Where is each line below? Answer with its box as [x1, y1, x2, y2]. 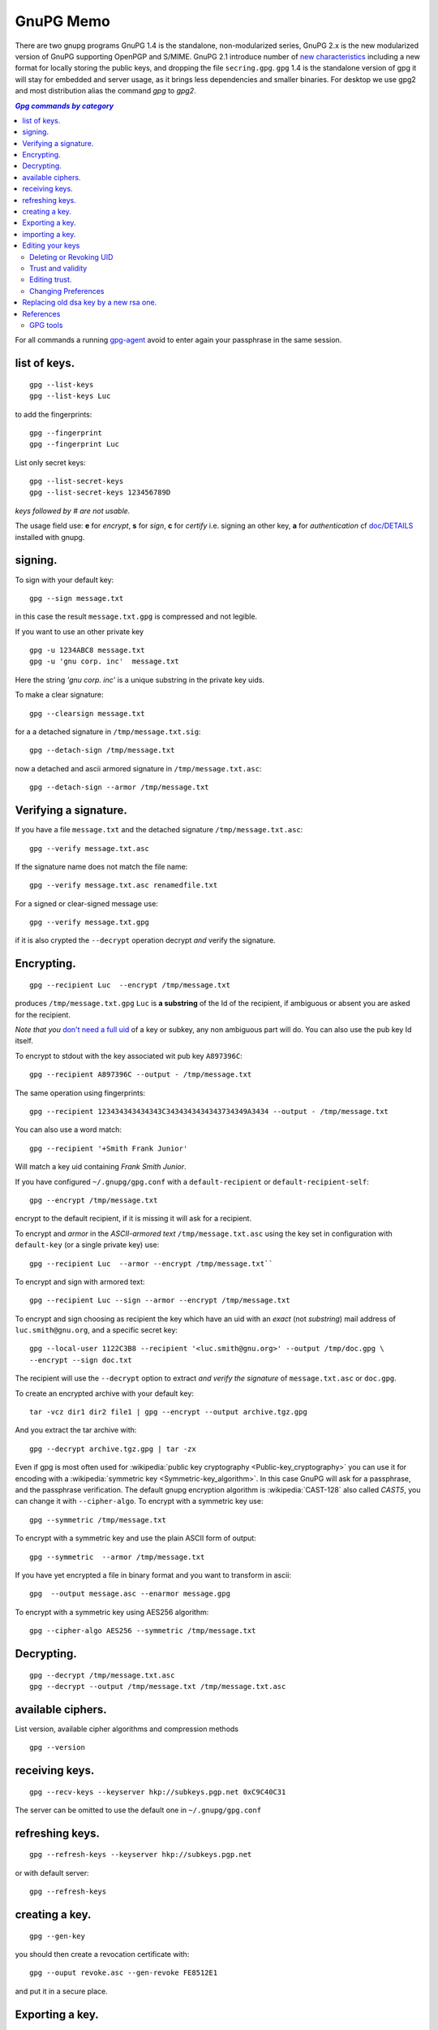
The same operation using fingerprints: [15, 1088, 146, 1098]
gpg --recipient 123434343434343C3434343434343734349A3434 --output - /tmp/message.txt [29, 1107, 389, 1116]
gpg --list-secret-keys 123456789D [29, 488, 171, 497]
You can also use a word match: [15, 1125, 122, 1134]
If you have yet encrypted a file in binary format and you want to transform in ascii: [15, 1570, 292, 1579]
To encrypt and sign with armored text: [15, 1276, 145, 1286]
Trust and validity [29, 263, 88, 273]
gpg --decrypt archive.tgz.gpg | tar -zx [29, 1444, 196, 1453]
